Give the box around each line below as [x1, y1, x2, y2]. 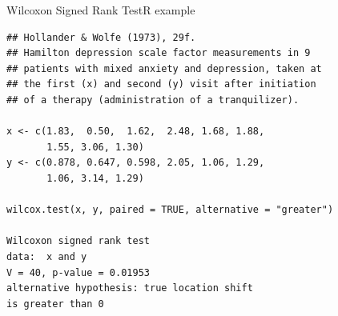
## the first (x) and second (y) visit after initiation [6, 78, 316, 90]
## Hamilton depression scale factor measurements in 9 [6, 47, 311, 59]
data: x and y [6, 250, 87, 262]
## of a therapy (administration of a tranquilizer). [6, 94, 300, 106]
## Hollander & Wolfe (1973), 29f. [6, 31, 196, 43]
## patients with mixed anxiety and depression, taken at [6, 62, 322, 74]
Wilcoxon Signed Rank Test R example [6, 2, 195, 18]
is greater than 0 [6, 298, 104, 310]
